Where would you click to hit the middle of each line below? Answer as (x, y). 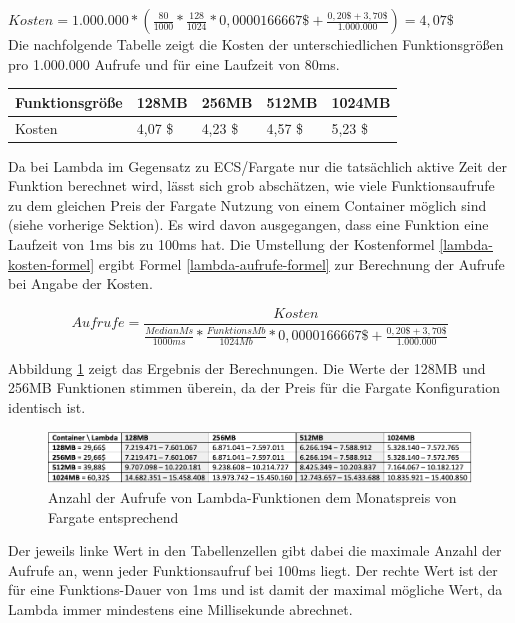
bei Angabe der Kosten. (80, 283)
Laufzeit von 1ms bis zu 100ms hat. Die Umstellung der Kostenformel (221, 244)
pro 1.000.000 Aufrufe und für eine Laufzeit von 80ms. (174, 63)
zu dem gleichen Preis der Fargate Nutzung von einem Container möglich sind (247, 204)
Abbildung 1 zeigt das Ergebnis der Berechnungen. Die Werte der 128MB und (247, 367)
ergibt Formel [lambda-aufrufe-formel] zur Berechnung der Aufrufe (301, 263)
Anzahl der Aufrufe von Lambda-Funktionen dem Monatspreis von (252, 496)
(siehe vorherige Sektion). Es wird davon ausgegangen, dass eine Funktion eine (248, 224)
